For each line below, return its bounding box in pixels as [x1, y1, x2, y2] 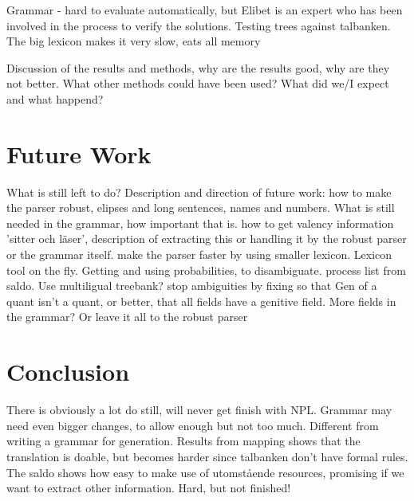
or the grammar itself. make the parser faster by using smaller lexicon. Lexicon [6, 246, 392, 263]
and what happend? [6, 90, 104, 107]
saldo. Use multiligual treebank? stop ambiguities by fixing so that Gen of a [6, 277, 377, 294]
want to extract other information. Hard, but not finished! [6, 479, 291, 496]
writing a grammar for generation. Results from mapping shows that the [6, 433, 361, 449]
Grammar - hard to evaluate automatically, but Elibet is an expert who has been [6, 2, 403, 18]
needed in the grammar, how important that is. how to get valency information [6, 214, 394, 231]
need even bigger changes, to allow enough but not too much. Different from [6, 417, 379, 433]
